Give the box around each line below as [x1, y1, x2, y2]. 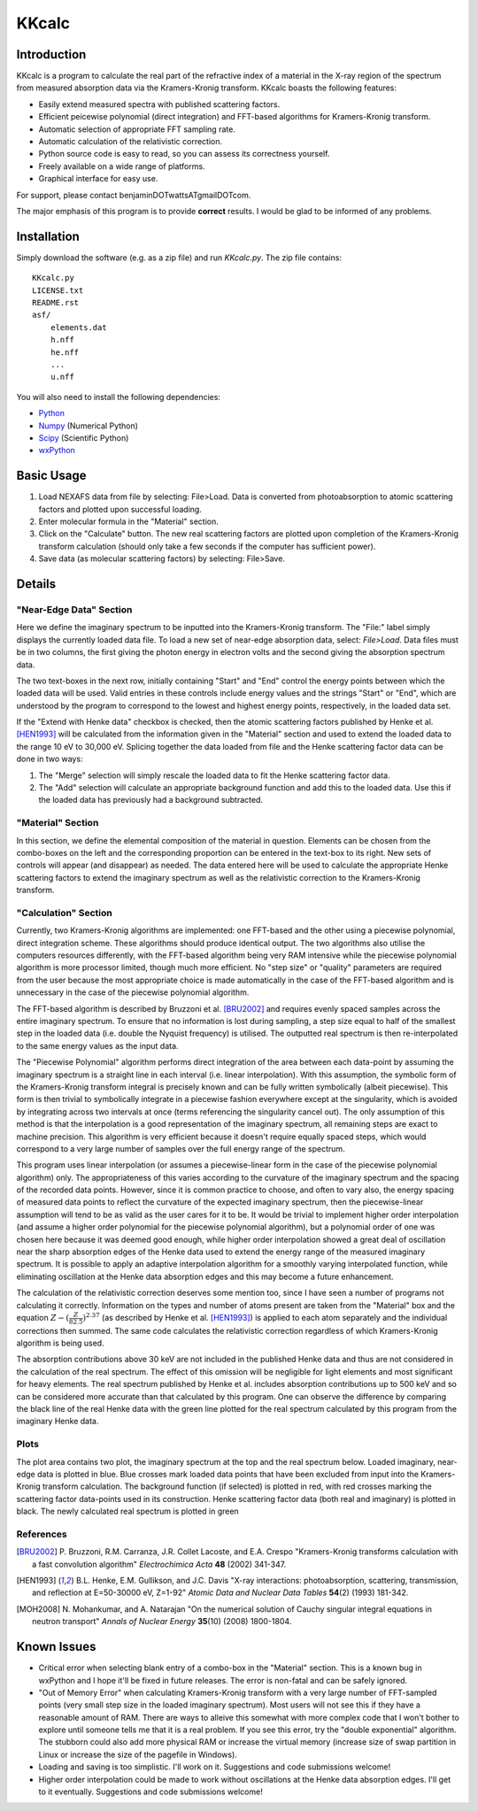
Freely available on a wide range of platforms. [38, 160, 205, 172]
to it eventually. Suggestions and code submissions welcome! [38, 1786, 263, 1797]
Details [16, 576, 57, 592]
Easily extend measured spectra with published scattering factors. [38, 98, 281, 110]
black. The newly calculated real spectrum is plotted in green [16, 1506, 239, 1517]
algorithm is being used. [16, 1337, 105, 1349]
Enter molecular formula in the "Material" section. [38, 516, 219, 527]
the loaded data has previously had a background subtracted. [38, 795, 264, 805]
